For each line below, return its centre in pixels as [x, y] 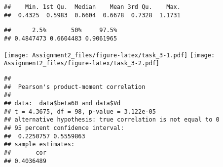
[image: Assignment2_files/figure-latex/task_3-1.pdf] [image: [110, 55]
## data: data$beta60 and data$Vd [62, 103]
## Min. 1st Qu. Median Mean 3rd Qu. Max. [92, 7]
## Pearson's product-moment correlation [75, 87]
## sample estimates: [39, 145]
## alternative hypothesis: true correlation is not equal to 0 [112, 120]
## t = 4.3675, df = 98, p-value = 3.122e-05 [80, 111]
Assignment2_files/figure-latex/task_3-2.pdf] [82, 63]
